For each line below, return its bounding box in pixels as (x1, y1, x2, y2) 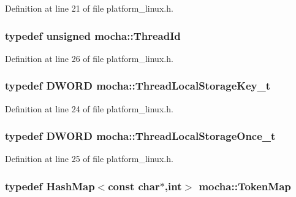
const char (108, 178, 160, 193)
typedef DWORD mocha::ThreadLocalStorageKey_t (5, 78, 271, 93)
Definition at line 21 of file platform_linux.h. (5, 2, 173, 14)
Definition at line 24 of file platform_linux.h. (5, 102, 173, 115)
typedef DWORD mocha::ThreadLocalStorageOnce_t (5, 128, 276, 144)
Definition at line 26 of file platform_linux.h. (5, 52, 173, 64)
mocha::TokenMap (199, 178, 291, 193)
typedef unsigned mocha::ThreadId (5, 28, 181, 43)
